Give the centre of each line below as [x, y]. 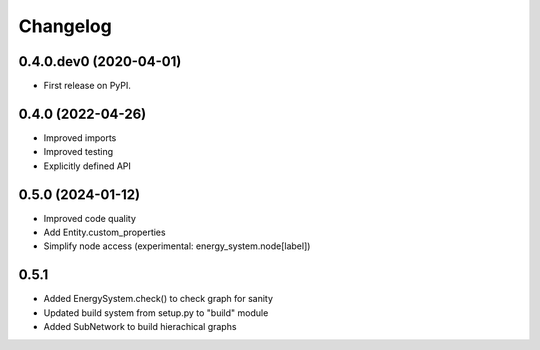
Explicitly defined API [87, 166]
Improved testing [78, 152]
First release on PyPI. [87, 86]
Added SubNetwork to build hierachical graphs [140, 327]
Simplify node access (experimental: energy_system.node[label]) [177, 246]
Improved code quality [90, 218]
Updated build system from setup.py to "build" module [156, 312]
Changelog [65, 26]
